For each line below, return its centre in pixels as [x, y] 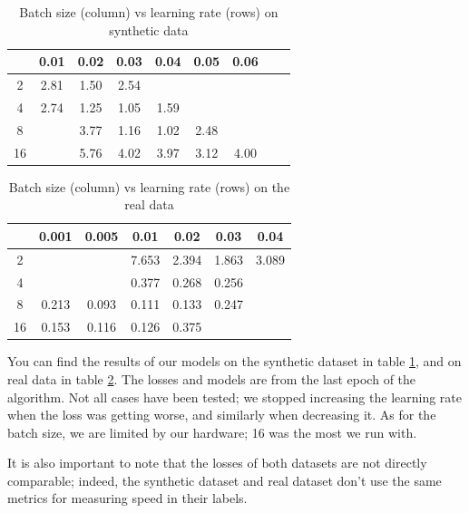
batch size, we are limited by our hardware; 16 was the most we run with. [212, 432]
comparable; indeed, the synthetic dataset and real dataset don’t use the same [225, 480]
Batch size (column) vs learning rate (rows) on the [149, 186]
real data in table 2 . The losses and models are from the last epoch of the [212, 378]
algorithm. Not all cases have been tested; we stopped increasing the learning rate [235, 397]
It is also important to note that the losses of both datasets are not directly [217, 463]
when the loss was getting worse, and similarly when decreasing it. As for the [222, 415]
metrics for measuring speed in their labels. [127, 498]
